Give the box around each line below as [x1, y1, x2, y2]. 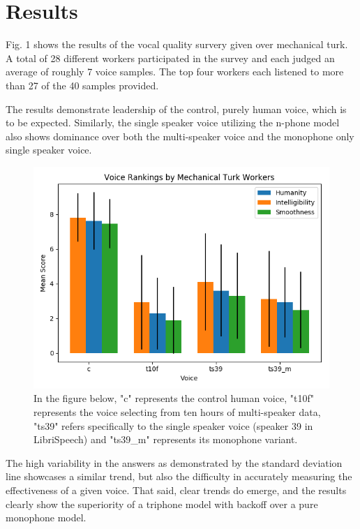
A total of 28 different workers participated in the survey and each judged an [6, 50, 335, 65]
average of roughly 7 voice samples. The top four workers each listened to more [6, 64, 344, 79]
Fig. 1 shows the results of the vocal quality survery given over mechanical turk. [6, 37, 348, 52]
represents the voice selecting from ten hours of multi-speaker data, [33, 405, 321, 419]
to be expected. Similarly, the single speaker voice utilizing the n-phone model [6, 115, 340, 130]
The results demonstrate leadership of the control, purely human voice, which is [6, 101, 347, 116]
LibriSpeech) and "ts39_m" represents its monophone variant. [33, 432, 298, 447]
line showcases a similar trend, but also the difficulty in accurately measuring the [6, 469, 352, 484]
